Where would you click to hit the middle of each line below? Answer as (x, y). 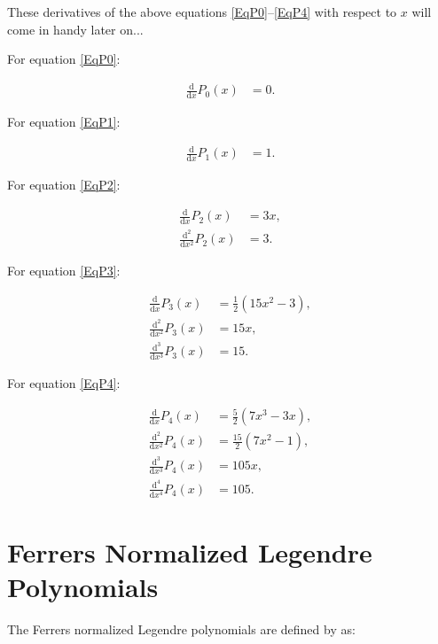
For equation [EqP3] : (64, 271)
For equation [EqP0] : (64, 59)
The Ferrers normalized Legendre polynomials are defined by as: (181, 629)
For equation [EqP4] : (64, 383)
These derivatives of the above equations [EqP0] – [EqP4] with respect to (202, 12)
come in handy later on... (75, 29)
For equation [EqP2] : (64, 185)
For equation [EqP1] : (64, 122)
